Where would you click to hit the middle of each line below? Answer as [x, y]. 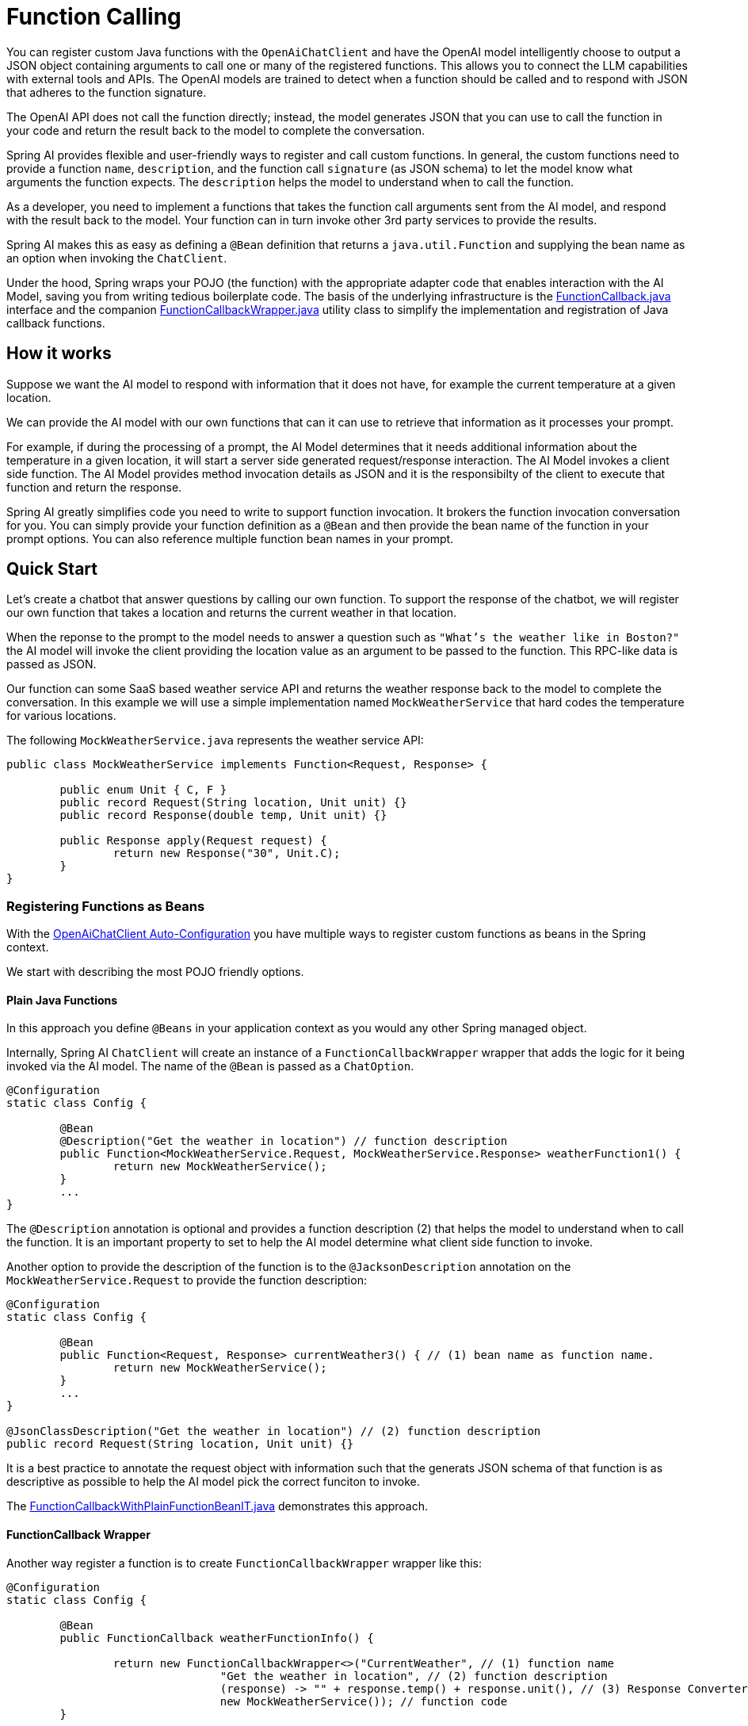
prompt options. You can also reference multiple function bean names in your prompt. [230, 538]
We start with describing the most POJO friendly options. [155, 972]
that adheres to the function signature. [107, 92]
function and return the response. [94, 487]
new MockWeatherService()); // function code [364, 1701]
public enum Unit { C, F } [143, 790]
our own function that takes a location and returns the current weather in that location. [232, 613]
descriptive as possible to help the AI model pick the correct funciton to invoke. [213, 1482]
